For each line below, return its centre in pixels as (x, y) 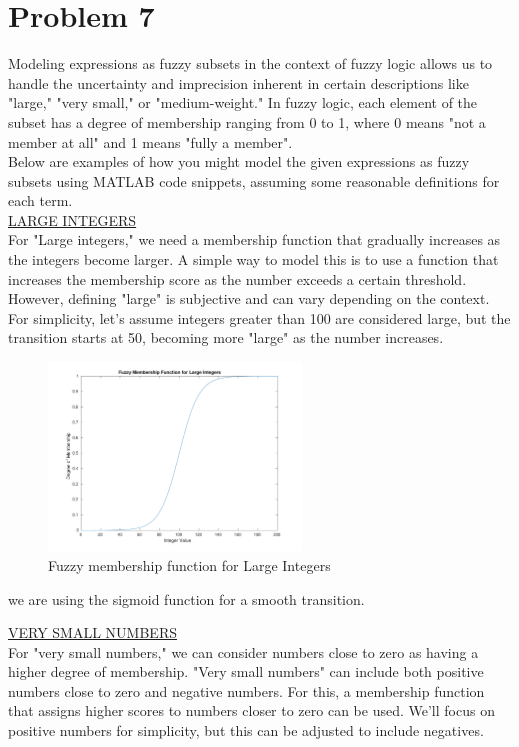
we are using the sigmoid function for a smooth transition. (186, 598)
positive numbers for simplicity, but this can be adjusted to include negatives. (246, 730)
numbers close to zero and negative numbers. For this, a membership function (246, 690)
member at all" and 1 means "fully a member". (150, 141)
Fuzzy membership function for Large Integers (189, 564)
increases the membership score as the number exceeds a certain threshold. (237, 278)
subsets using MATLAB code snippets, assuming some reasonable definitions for (254, 180)
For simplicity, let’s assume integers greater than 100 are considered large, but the (259, 317)
